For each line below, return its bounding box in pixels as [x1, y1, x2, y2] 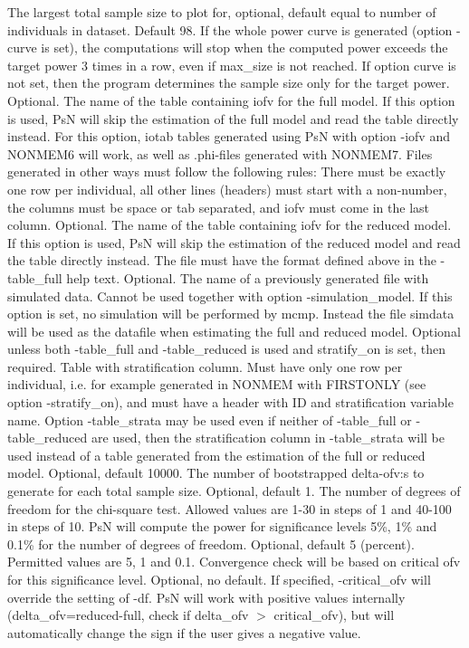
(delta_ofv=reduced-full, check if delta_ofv [7, 605, 249, 624]
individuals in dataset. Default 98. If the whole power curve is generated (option [7, 20, 453, 39]
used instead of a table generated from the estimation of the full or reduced [7, 445, 426, 464]
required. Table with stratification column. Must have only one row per [7, 357, 403, 376]
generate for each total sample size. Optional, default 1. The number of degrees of [7, 481, 461, 500]
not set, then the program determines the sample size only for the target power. [7, 73, 450, 92]
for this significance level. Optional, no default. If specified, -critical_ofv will [7, 570, 431, 588]
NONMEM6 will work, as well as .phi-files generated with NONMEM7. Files [7, 144, 433, 163]
